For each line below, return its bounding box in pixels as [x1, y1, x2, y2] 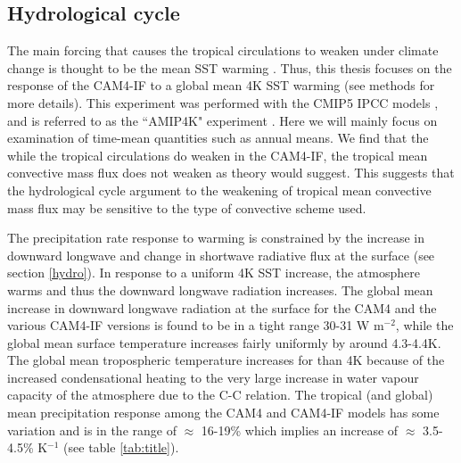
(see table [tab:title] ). [63, 438, 179, 457]
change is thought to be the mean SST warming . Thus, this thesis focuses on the [7, 58, 452, 77]
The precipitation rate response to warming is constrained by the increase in [7, 228, 425, 247]
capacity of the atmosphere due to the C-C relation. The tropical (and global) [7, 385, 433, 404]
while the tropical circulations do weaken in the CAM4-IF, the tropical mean [7, 145, 428, 164]
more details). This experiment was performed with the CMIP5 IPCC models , [7, 93, 439, 112]
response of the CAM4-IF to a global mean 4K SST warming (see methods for [7, 76, 435, 95]
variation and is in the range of [7, 420, 177, 439]
